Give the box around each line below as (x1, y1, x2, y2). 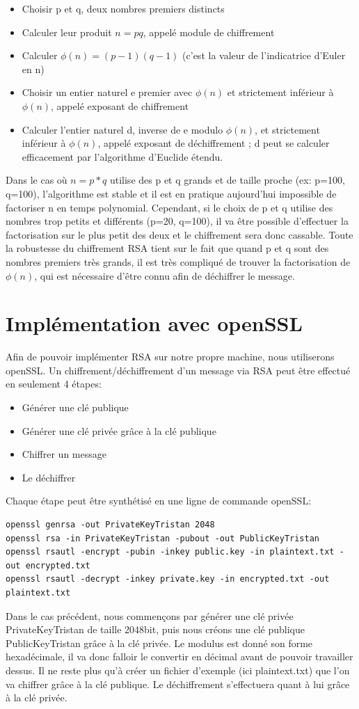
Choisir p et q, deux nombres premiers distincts (22, 1, 225, 15)
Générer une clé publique (22, 400, 129, 414)
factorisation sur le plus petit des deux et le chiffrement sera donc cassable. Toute (6, 227, 353, 241)
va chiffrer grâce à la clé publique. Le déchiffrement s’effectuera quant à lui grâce (6, 676, 350, 691)
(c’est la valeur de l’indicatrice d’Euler (182, 48, 346, 63)
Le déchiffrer (22, 470, 76, 484)
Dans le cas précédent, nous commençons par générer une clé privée (6, 608, 294, 623)
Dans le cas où (6, 173, 67, 187)
